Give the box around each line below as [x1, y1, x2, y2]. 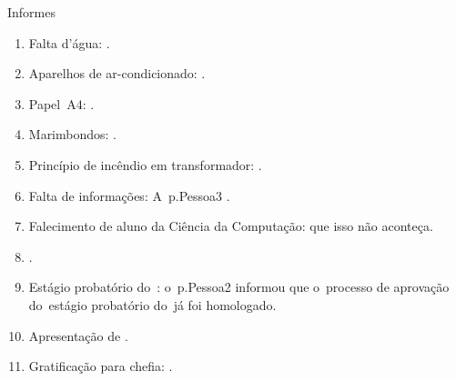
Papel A [28, 94, 76, 113]
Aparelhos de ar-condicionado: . [28, 64, 206, 83]
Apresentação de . [28, 326, 128, 345]
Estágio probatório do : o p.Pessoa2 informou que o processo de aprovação [28, 277, 450, 296]
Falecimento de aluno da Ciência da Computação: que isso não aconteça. [28, 216, 433, 236]
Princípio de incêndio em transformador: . [28, 155, 262, 174]
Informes [7, 3, 56, 21]
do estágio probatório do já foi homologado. [28, 295, 277, 314]
